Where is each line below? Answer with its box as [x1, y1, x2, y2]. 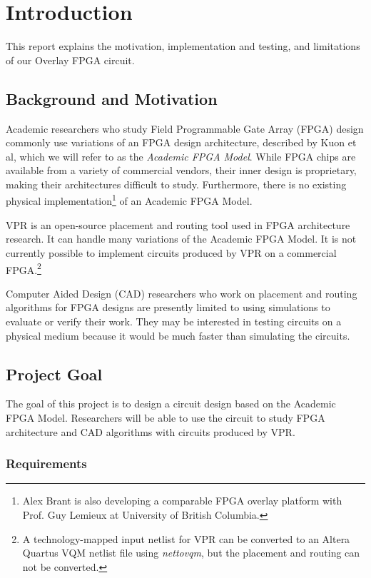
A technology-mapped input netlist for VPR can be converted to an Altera [22, 531, 350, 546]
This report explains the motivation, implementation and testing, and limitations [6, 39, 360, 54]
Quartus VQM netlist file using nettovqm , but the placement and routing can [22, 545, 360, 560]
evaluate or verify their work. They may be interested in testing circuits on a [6, 313, 342, 328]
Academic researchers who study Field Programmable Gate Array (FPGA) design [6, 121, 364, 136]
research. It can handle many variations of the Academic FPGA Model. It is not [6, 231, 357, 246]
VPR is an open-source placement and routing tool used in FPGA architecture [6, 217, 350, 232]
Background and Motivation [6, 87, 218, 109]
